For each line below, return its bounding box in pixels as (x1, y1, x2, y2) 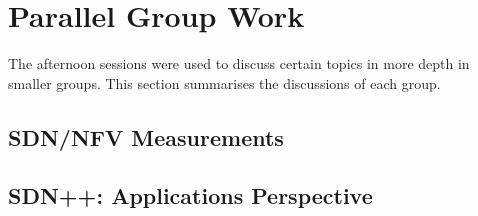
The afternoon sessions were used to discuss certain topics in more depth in (8, 53, 470, 74)
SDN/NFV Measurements (8, 121, 284, 152)
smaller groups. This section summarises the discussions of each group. (8, 72, 441, 93)
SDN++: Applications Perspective (8, 180, 373, 211)
